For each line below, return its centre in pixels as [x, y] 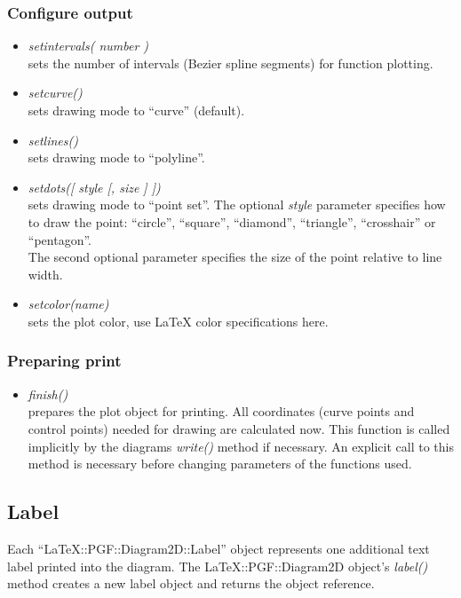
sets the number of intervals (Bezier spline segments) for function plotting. [230, 63]
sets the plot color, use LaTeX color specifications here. [178, 321]
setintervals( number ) [88, 46]
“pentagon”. [60, 239]
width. [45, 274]
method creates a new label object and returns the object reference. [191, 583]
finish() [48, 393]
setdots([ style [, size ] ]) [94, 187]
